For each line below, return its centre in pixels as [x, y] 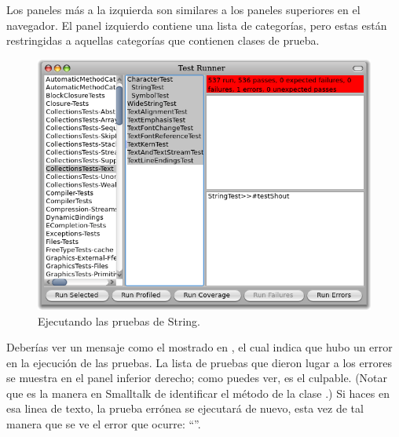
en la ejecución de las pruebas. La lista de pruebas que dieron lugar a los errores [199, 362]
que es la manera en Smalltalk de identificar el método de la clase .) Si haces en [198, 393]
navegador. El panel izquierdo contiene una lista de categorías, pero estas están [197, 25]
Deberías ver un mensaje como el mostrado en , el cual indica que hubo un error [199, 347]
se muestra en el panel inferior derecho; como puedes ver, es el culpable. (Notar [197, 378]
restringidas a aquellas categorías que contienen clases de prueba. [163, 40]
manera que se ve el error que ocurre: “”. [104, 424]
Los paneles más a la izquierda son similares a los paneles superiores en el [183, 9]
